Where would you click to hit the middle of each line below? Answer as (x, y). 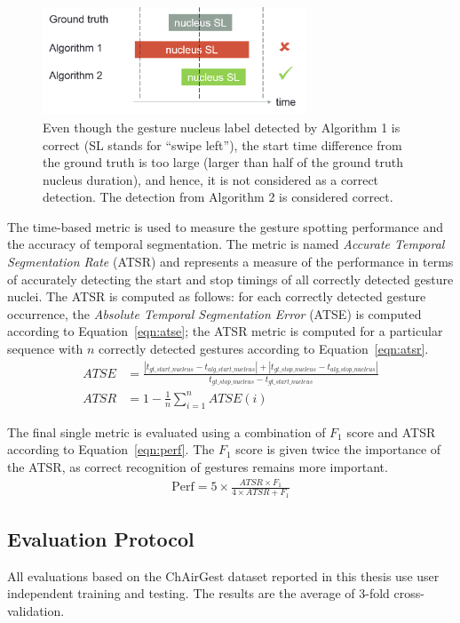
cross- (409, 593)
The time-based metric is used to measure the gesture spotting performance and (225, 226)
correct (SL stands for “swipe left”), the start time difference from (222, 144)
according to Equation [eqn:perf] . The (111, 449)
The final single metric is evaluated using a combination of (167, 431)
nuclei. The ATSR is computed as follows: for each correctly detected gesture (217, 296)
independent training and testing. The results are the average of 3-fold (198, 593)
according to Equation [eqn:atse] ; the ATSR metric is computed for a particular (225, 331)
